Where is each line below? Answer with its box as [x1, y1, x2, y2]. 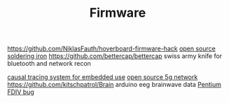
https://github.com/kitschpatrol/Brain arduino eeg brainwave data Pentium [7, 81, 222, 89]
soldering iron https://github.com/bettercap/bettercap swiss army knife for [7, 52, 223, 60]
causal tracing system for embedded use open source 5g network [7, 73, 198, 81]
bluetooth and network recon [7, 60, 91, 68]
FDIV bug [7, 88, 35, 96]
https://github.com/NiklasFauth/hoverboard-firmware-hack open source [7, 44, 216, 53]
